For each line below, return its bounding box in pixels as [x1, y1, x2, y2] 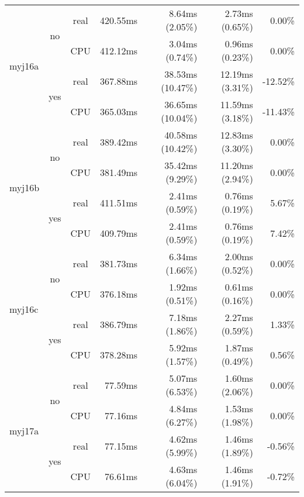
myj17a [9, 423, 39, 437]
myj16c [9, 302, 39, 316]
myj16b [9, 180, 40, 194]
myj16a [9, 58, 39, 73]
